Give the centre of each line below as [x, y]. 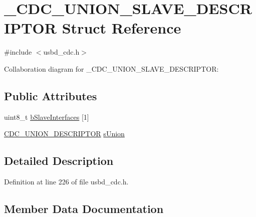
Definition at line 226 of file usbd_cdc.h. [66, 182]
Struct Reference [121, 28]
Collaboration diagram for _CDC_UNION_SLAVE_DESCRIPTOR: [111, 68]
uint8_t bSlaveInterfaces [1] [47, 117]
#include [18, 52]
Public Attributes [51, 95]
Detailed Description [59, 161]
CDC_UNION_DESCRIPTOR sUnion [64, 134]
